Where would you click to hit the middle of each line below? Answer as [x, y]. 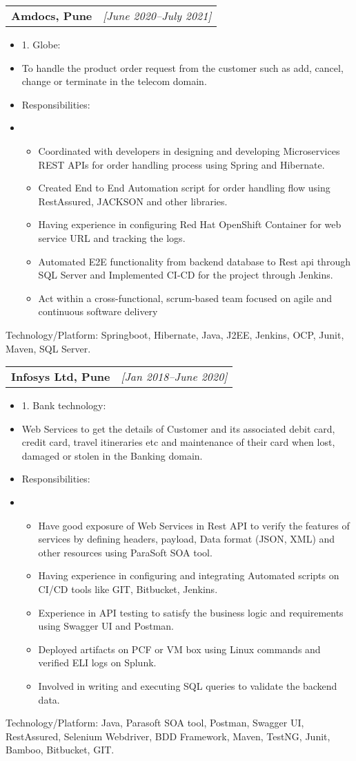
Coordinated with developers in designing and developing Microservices [189, 150]
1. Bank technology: [64, 405]
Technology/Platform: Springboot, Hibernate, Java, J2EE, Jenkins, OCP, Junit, [175, 334]
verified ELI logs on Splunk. [97, 663]
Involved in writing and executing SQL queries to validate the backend [188, 686]
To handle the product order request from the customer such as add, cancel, [182, 67]
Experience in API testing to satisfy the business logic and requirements [191, 612]
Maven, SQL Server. [48, 348]
